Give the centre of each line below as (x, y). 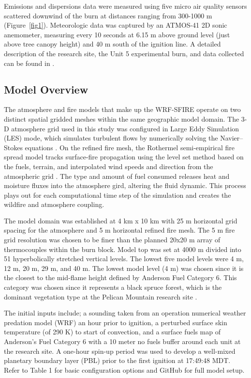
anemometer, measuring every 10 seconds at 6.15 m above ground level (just (117, 34)
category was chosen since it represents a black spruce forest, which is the (113, 287)
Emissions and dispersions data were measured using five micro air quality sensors (125, 6)
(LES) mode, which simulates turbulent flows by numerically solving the (111, 138)
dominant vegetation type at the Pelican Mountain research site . (101, 296)
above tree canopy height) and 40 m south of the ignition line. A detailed (112, 44)
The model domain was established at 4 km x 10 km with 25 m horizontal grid (121, 220)
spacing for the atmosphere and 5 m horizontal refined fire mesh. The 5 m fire (119, 230)
